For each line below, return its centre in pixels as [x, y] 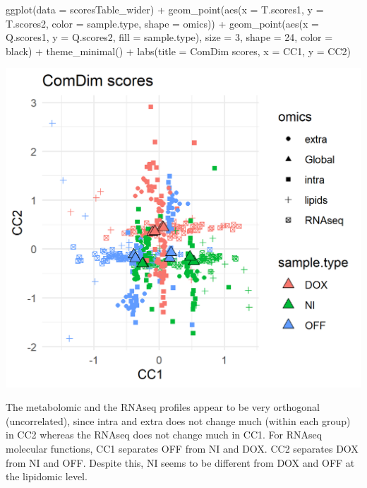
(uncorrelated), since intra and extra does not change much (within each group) [178, 420]
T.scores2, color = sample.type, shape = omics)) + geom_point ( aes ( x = [162, 23]
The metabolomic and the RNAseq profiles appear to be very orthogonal [163, 407]
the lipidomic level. [47, 476]
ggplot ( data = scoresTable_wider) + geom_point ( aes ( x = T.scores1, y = [165, 9]
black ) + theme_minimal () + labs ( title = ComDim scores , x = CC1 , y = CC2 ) [179, 51]
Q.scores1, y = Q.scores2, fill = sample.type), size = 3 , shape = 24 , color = [169, 37]
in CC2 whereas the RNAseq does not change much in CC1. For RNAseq [164, 435]
